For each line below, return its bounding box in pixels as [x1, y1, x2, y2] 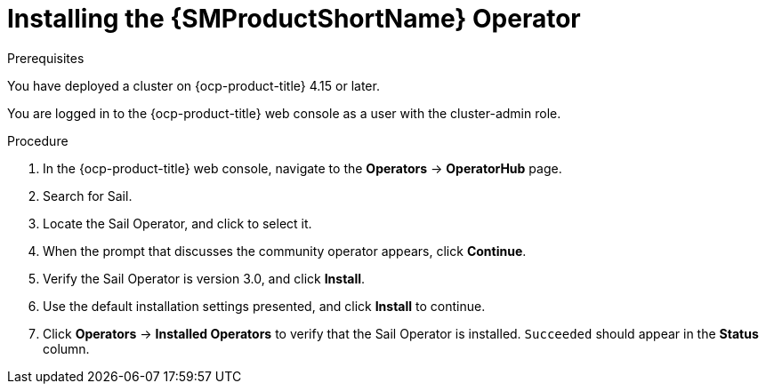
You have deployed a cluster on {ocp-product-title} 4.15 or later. [7, 77, 380, 93]
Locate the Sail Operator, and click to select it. [43, 215, 312, 231]
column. [43, 340, 90, 356]
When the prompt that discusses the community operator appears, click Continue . [43, 243, 527, 259]
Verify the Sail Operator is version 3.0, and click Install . [43, 270, 366, 286]
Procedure [7, 132, 69, 148]
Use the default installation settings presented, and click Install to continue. [43, 298, 486, 314]
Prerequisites [7, 50, 85, 66]
